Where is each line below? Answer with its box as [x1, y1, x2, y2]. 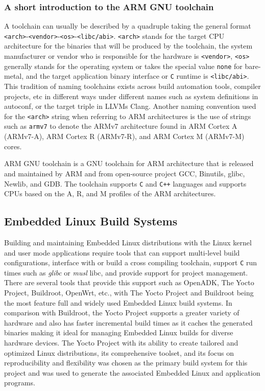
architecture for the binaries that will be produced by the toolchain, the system [4, 40, 253, 51]
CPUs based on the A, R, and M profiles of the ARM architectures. [4, 188, 216, 199]
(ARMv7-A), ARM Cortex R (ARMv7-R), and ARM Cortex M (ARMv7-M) [4, 131, 245, 142]
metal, [4, 71, 24, 81]
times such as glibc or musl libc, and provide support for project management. [4, 267, 248, 278]
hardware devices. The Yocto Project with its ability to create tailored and [4, 337, 238, 348]
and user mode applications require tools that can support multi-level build [4, 247, 240, 258]
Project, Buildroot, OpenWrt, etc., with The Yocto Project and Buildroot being [4, 287, 254, 297]
